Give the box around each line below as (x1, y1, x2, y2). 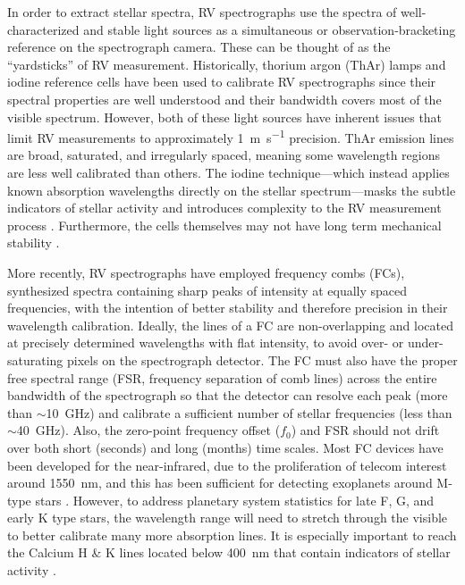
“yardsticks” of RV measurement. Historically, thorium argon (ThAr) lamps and (7, 54, 446, 73)
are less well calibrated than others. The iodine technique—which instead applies (7, 163, 450, 181)
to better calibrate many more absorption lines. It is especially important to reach (7, 525, 457, 544)
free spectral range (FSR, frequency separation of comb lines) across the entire (7, 368, 437, 387)
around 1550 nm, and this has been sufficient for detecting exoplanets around (7, 473, 433, 492)
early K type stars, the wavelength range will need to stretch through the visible (7, 508, 448, 527)
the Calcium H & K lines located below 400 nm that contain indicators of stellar (7, 543, 451, 562)
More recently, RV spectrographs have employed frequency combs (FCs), (7, 263, 405, 281)
